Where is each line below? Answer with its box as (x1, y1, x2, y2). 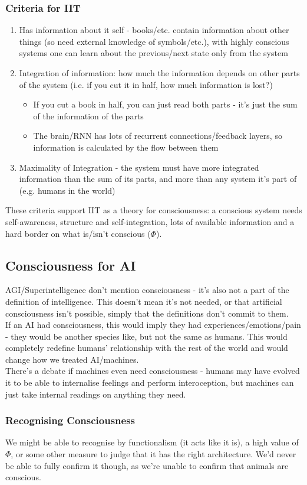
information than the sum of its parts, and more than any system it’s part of (19, 172, 297, 185)
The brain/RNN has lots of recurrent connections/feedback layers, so (33, 129, 282, 142)
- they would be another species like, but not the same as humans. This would (5, 330, 288, 342)
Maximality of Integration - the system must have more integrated (19, 161, 259, 173)
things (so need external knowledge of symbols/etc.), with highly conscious (19, 35, 289, 47)
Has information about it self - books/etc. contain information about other (19, 24, 289, 36)
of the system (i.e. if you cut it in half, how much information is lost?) (19, 78, 273, 90)
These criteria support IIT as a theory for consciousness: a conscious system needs (5, 204, 302, 216)
